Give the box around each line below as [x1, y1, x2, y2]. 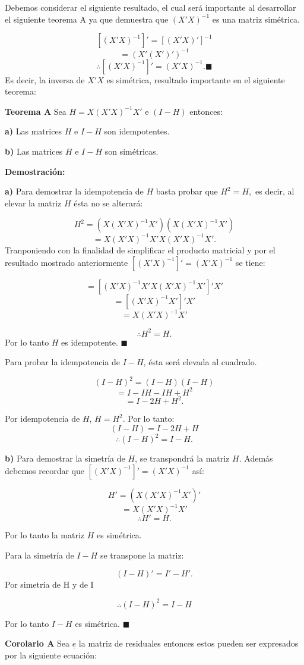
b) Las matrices [5, 145, 63, 158]
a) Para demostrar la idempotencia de [5, 185, 144, 197]
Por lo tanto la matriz [5, 529, 85, 541]
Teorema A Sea [5, 105, 66, 117]
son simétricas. [104, 145, 159, 158]
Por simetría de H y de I [5, 578, 94, 590]
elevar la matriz [5, 196, 62, 209]
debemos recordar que [5, 464, 84, 476]
